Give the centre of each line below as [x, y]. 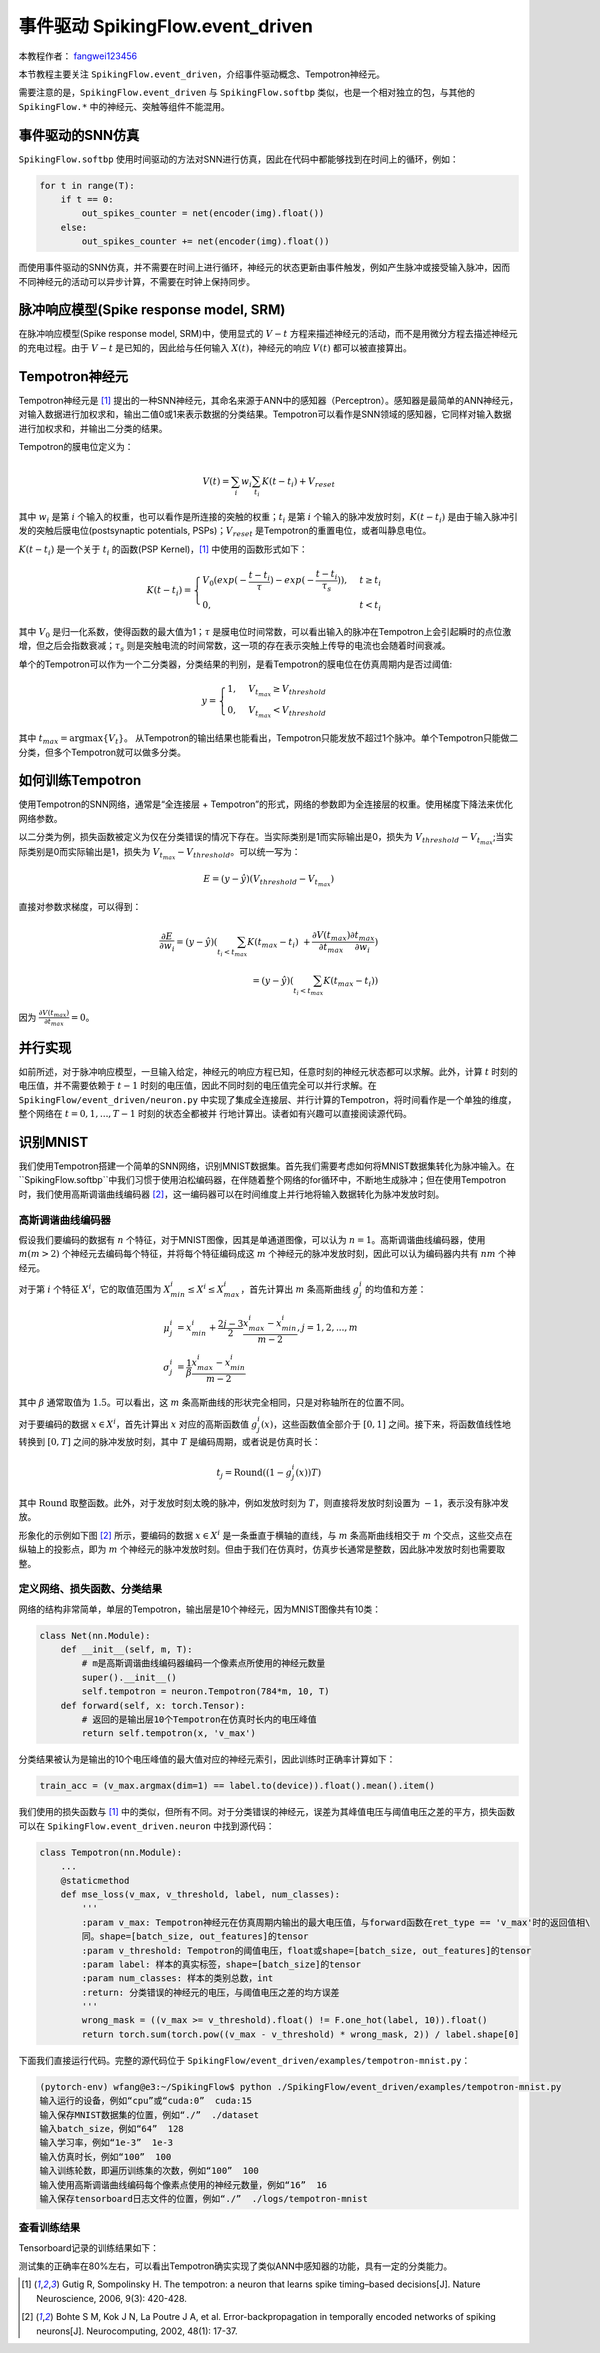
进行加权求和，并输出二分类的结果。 [93, 428]
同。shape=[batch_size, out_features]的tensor [195, 1936]
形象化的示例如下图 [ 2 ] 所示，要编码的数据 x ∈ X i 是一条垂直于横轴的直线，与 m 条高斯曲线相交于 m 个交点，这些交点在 [266, 1534]
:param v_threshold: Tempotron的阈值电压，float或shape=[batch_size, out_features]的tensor [306, 1950]
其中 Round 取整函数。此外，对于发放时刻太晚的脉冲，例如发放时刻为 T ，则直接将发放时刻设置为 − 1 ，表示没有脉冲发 [264, 1503]
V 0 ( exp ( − [225, 582]
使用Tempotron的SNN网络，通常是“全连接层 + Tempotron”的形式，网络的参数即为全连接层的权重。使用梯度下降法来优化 [266, 804]
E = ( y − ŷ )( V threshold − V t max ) [269, 881]
